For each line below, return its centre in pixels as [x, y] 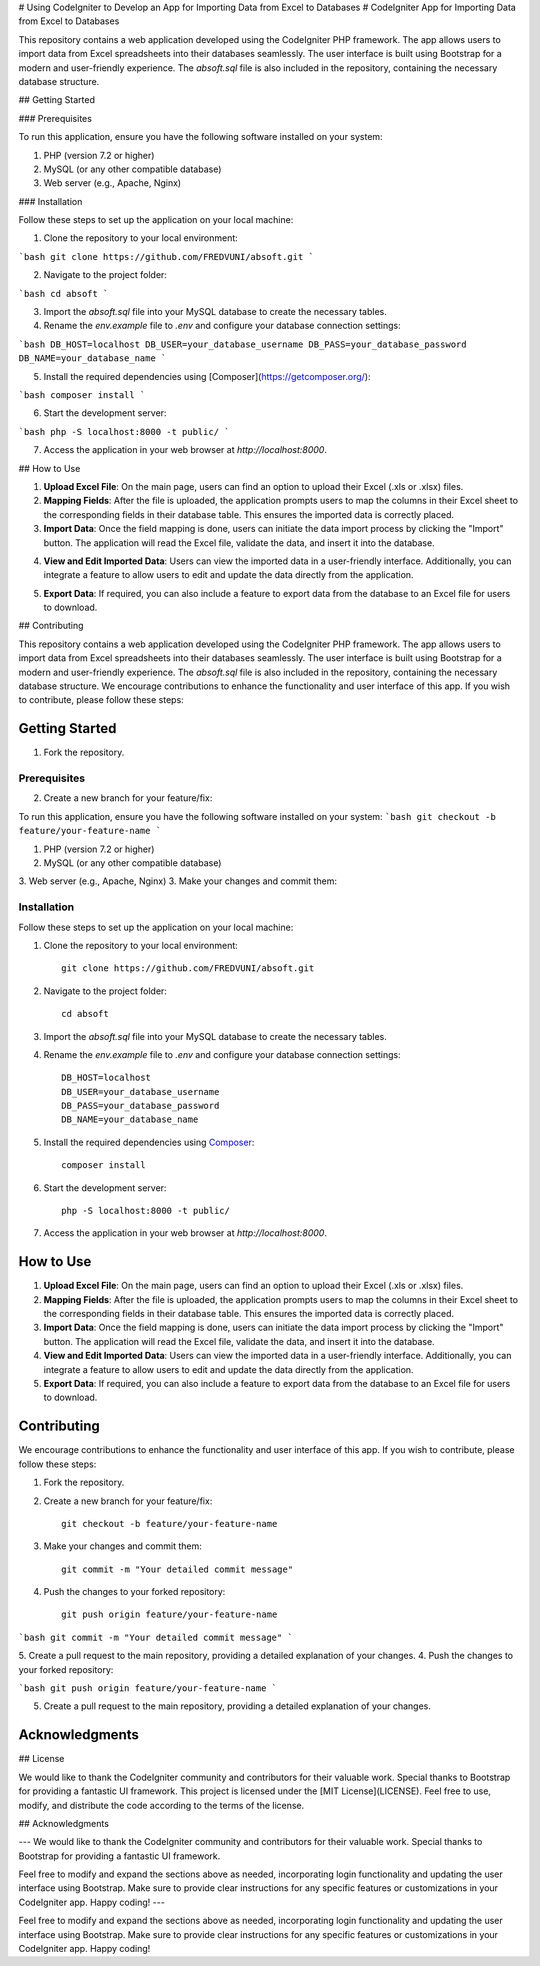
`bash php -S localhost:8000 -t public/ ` [124, 431]
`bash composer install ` [82, 394]
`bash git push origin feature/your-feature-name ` [148, 1688]
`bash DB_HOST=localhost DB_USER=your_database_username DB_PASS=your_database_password [242, 344]
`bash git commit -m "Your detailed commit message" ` [156, 1637]
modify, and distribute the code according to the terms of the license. [161, 1805]
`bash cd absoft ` [63, 293]
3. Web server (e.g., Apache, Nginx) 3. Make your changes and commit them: [177, 881]
